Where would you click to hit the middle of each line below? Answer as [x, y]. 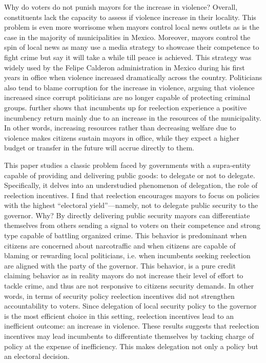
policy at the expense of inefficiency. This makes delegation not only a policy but [131, 346]
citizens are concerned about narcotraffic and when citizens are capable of [120, 245]
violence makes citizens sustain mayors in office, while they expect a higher [122, 137]
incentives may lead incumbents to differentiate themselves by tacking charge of [129, 336]
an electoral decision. [37, 356]
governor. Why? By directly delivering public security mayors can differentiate [127, 215]
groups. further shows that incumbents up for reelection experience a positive [126, 107]
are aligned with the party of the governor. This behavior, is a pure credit [120, 265]
